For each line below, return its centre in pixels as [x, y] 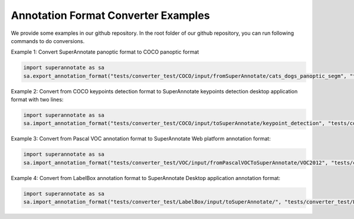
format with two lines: [37, 100]
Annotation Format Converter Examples [110, 15]
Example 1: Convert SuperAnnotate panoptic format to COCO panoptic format [105, 52]
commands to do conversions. [48, 41]
